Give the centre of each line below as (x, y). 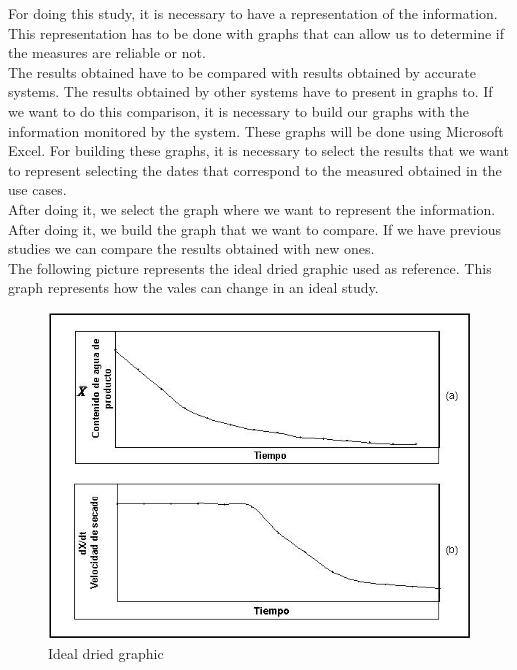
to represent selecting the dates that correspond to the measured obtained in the (255, 169)
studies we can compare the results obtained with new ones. (191, 248)
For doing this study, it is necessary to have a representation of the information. (253, 13)
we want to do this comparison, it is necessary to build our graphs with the (239, 110)
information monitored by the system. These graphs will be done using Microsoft (256, 130)
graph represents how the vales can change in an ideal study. (193, 287)
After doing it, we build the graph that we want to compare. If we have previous (254, 228)
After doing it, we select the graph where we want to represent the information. (252, 208)
